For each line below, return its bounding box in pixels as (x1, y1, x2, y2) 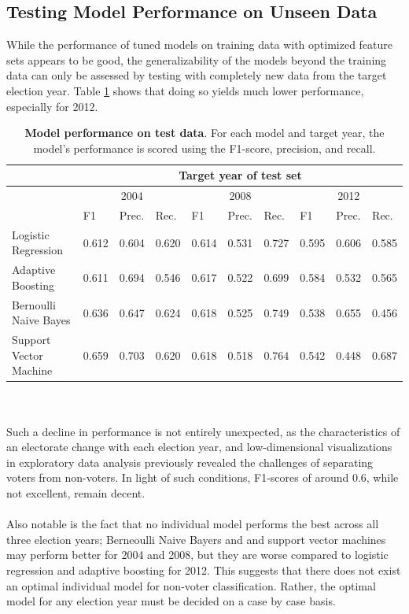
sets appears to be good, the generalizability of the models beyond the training (6, 51, 387, 68)
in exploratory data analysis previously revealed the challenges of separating (6, 453, 374, 470)
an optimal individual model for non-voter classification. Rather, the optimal (6, 577, 376, 594)
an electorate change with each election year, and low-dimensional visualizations (6, 438, 392, 455)
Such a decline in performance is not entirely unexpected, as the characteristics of (6, 423, 400, 439)
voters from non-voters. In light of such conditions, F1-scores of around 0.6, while (6, 469, 399, 486)
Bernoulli (12, 296, 56, 313)
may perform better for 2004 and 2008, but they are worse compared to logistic (6, 546, 389, 563)
